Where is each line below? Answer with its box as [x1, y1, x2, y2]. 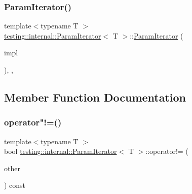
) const [4, 180, 26, 190]
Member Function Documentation [4, 89, 186, 105]
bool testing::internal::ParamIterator [4, 146, 117, 156]
